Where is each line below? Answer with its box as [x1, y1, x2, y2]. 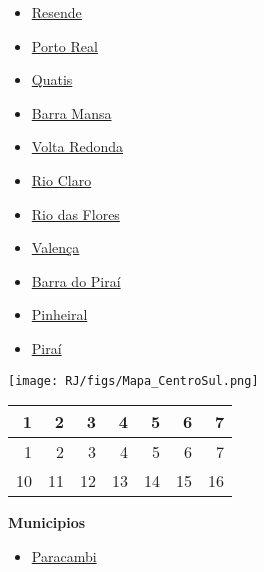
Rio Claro [31, 169, 92, 190]
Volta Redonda [31, 136, 124, 157]
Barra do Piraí [31, 270, 121, 291]
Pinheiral [31, 304, 88, 325]
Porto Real [31, 35, 98, 56]
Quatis [31, 69, 73, 90]
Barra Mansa [31, 102, 112, 123]
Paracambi [31, 545, 97, 566]
